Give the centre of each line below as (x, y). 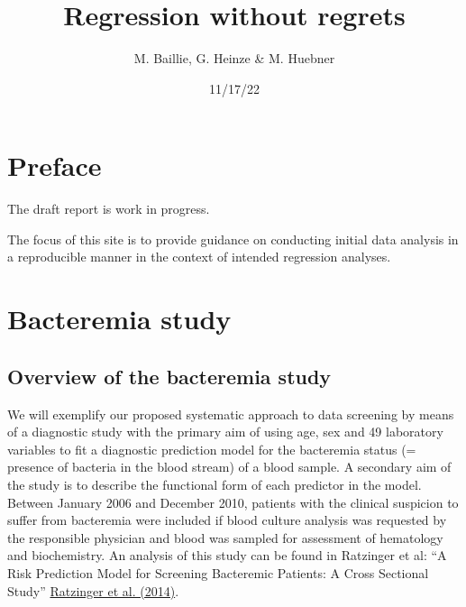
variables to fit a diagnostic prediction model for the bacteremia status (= (212, 449)
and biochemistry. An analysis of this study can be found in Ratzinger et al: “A (227, 555)
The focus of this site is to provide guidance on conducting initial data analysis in (233, 239)
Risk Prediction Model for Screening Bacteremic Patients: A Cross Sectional (218, 572)
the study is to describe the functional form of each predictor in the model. (215, 484)
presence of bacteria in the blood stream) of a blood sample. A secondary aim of (229, 467)
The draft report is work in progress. (109, 209)
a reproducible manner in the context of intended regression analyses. (199, 257)
